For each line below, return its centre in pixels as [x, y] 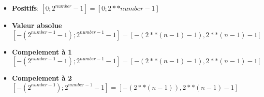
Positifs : [25, 8]
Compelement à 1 [42, 51]
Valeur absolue [37, 25]
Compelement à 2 [42, 78]
